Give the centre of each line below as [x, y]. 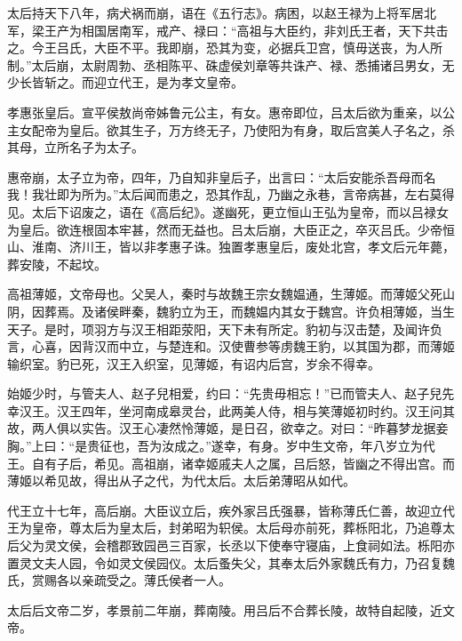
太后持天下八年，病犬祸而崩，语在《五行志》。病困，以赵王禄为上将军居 [215, 12]
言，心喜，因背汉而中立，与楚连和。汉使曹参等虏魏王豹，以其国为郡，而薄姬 [231, 346]
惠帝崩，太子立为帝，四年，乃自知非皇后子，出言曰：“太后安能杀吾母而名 [222, 176]
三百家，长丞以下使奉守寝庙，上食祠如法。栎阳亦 [311, 545]
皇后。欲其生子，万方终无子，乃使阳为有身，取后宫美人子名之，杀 [262, 129]
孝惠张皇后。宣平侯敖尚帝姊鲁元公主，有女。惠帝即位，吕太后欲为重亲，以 [225, 112]
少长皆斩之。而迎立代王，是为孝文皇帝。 [125, 82]
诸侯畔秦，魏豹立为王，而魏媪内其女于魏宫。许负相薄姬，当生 [274, 311]
